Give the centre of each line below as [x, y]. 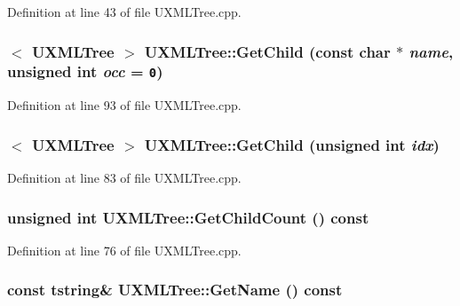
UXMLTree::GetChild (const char [267, 51]
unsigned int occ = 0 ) [85, 71]
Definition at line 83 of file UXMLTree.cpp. [124, 178]
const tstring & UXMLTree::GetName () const [175, 290]
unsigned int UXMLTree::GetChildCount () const [188, 217]
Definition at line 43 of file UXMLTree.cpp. [124, 12]
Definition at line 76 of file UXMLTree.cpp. [124, 250]
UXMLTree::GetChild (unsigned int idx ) [292, 144]
